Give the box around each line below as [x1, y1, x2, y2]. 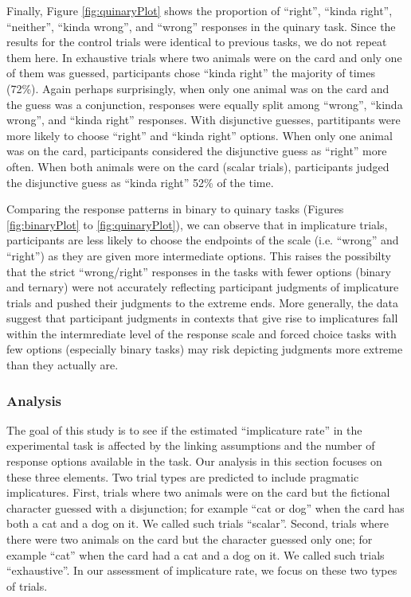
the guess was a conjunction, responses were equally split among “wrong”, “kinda [6, 96, 403, 112]
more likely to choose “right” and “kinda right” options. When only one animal [6, 127, 393, 143]
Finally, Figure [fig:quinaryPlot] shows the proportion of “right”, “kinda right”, [6, 2, 393, 18]
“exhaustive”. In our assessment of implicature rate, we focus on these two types [6, 562, 397, 579]
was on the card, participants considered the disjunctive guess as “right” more [6, 142, 387, 159]
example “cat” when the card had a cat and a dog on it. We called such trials [6, 546, 385, 563]
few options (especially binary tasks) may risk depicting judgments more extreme [6, 341, 403, 357]
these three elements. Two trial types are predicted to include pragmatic [6, 468, 359, 485]
